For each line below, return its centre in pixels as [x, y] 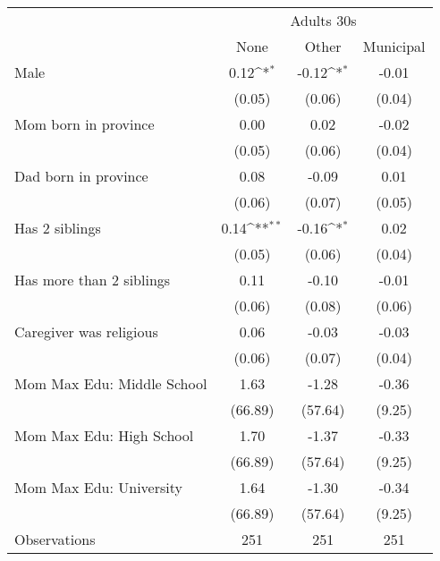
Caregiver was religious [86, 331]
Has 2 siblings [58, 228]
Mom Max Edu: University [98, 487]
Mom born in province [85, 124]
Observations [55, 539]
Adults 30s [323, 20]
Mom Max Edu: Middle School [111, 383]
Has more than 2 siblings [93, 280]
